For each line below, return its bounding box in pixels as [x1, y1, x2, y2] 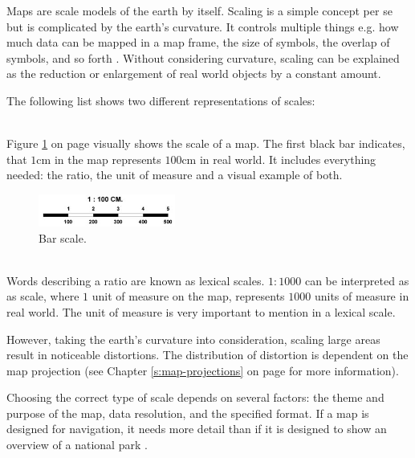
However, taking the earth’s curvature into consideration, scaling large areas [6, 330, 380, 347]
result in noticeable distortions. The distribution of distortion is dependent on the [6, 346, 409, 363]
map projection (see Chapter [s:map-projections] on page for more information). [6, 362, 399, 378]
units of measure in [314, 288, 409, 305]
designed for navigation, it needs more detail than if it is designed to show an [6, 420, 387, 437]
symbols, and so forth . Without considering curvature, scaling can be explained [6, 49, 400, 66]
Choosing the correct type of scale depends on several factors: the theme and [6, 389, 384, 406]
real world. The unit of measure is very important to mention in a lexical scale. [6, 303, 396, 320]
